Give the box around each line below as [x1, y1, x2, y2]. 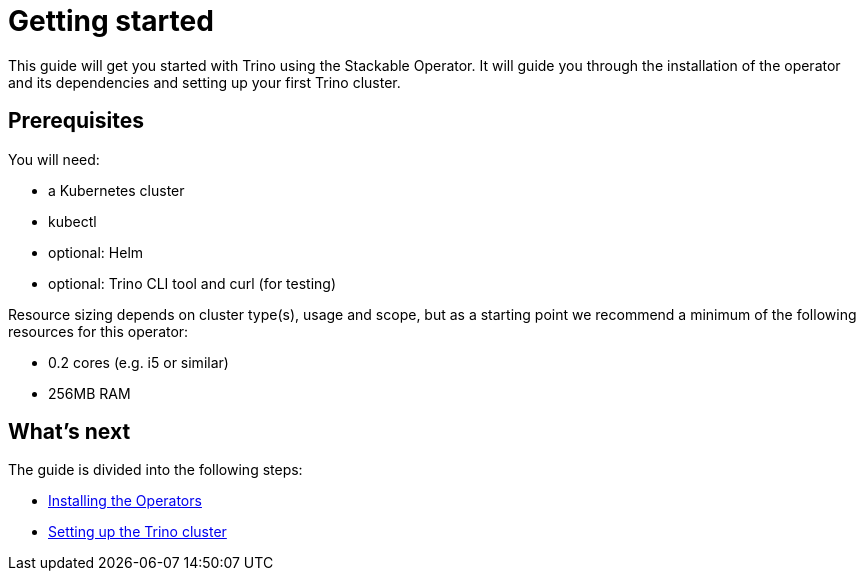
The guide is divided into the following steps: [8, 461, 303, 479]
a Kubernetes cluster [48, 181, 185, 199]
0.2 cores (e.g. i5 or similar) [48, 353, 229, 371]
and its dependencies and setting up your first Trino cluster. [8, 73, 401, 91]
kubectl [48, 212, 97, 230]
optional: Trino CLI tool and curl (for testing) [48, 274, 337, 292]
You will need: [8, 150, 100, 168]
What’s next [8, 419, 131, 445]
